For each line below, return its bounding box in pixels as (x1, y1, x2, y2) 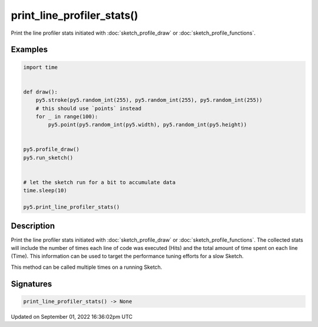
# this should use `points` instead (35, 105, 141, 112)
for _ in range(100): (35, 113, 98, 120)
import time (23, 64, 58, 71)
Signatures (11, 279, 52, 289)
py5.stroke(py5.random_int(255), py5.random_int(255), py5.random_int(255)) (35, 97, 263, 104)
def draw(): (23, 88, 58, 95)
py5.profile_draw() (23, 146, 79, 153)
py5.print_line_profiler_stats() (23, 203, 120, 211)
